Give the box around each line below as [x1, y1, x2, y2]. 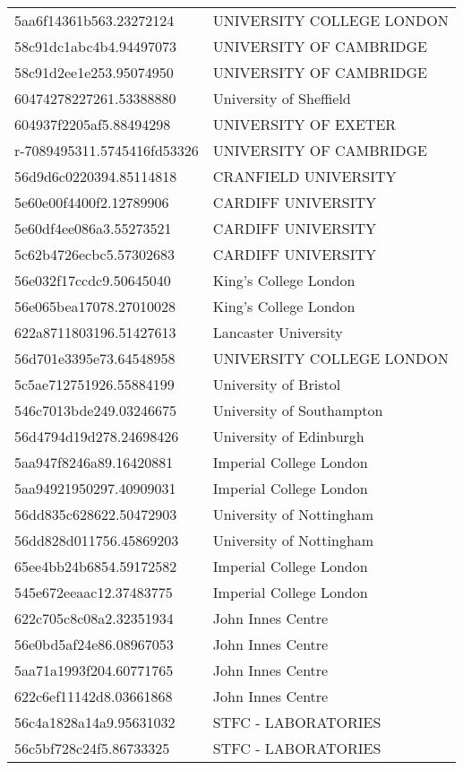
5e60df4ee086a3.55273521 [14, 218, 172, 238]
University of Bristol [212, 374, 341, 394]
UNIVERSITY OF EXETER [212, 114, 397, 134]
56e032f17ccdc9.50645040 [14, 270, 171, 290]
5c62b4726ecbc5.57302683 [14, 244, 176, 264]
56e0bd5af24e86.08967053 [14, 634, 174, 654]
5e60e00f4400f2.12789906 [14, 192, 169, 212]
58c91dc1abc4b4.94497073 [14, 36, 176, 56]
